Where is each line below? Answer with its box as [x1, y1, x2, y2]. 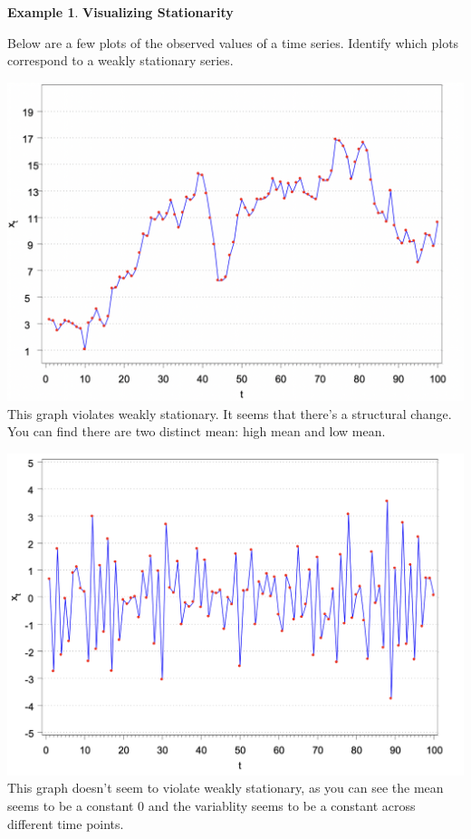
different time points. [7, 814, 124, 833]
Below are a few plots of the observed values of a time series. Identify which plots [7, 33, 459, 52]
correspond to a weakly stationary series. [7, 51, 234, 70]
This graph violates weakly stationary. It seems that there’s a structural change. [7, 404, 452, 423]
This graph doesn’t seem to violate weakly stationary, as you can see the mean [7, 778, 444, 797]
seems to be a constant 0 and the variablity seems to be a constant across [7, 796, 416, 815]
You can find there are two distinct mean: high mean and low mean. [7, 422, 386, 441]
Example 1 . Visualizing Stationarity [7, 3, 234, 21]
